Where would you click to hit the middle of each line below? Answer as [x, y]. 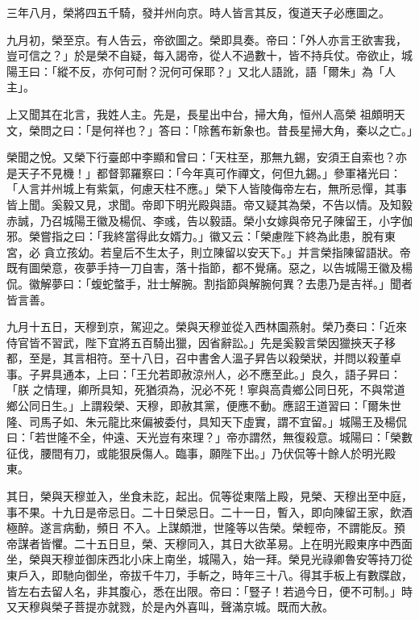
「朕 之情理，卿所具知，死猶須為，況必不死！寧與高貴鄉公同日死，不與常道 [206, 390]
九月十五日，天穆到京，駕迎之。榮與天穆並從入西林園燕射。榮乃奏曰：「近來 [207, 327]
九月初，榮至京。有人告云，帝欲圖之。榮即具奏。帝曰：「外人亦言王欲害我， [207, 39]
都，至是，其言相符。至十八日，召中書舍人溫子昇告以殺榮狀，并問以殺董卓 [204, 358]
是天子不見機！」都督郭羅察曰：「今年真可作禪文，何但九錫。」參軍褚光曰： [204, 172]
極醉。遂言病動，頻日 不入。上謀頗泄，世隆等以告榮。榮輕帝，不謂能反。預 [206, 528]
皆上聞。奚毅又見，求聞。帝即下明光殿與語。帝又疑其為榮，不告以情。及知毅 [209, 204]
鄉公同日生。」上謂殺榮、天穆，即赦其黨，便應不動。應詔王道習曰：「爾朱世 [204, 406]
